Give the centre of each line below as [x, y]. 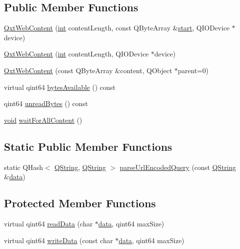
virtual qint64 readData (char [48, 223]
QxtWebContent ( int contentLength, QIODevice [76, 54]
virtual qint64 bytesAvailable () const [60, 87]
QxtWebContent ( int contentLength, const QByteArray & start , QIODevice [117, 28]
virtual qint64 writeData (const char [59, 240]
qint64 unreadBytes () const [46, 103]
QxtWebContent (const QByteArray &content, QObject [88, 70]
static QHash [24, 167]
